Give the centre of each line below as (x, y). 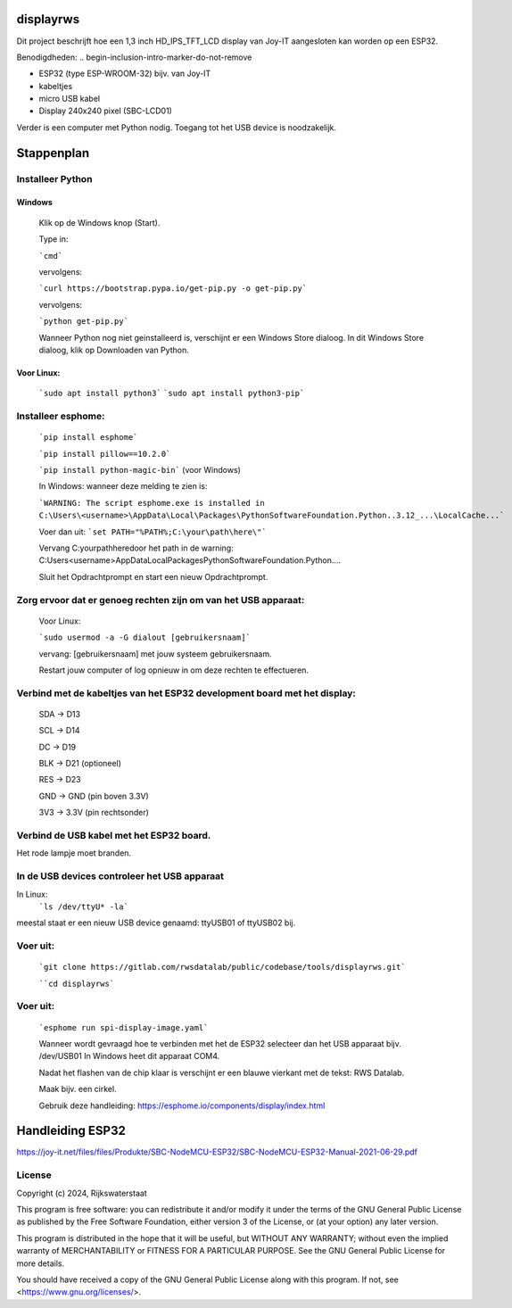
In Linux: (32, 894)
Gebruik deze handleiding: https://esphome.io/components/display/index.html (182, 1105)
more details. (41, 1263)
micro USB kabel (70, 99)
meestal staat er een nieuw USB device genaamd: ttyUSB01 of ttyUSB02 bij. (156, 923)
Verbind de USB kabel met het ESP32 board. (114, 836)
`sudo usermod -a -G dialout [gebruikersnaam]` (145, 637)
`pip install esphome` (88, 438)
